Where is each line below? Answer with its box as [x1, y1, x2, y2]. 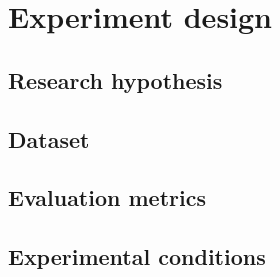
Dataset [8, 123, 90, 154]
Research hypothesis [8, 64, 223, 95]
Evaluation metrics [8, 182, 206, 213]
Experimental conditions [8, 241, 266, 272]
